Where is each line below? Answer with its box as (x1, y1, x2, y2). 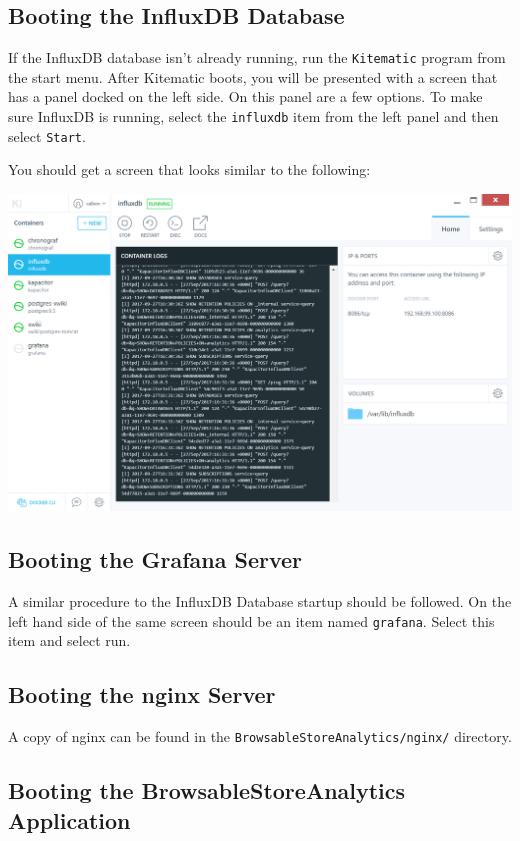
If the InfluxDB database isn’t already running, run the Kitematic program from (8, 47, 506, 68)
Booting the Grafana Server (8, 544, 303, 575)
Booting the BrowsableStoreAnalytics (8, 775, 406, 806)
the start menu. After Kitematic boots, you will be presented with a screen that (8, 66, 498, 87)
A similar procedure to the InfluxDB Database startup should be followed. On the (8, 591, 512, 612)
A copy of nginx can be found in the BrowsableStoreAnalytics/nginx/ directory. (8, 726, 512, 747)
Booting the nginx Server (8, 679, 276, 710)
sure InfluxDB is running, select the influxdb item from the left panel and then (8, 106, 499, 127)
